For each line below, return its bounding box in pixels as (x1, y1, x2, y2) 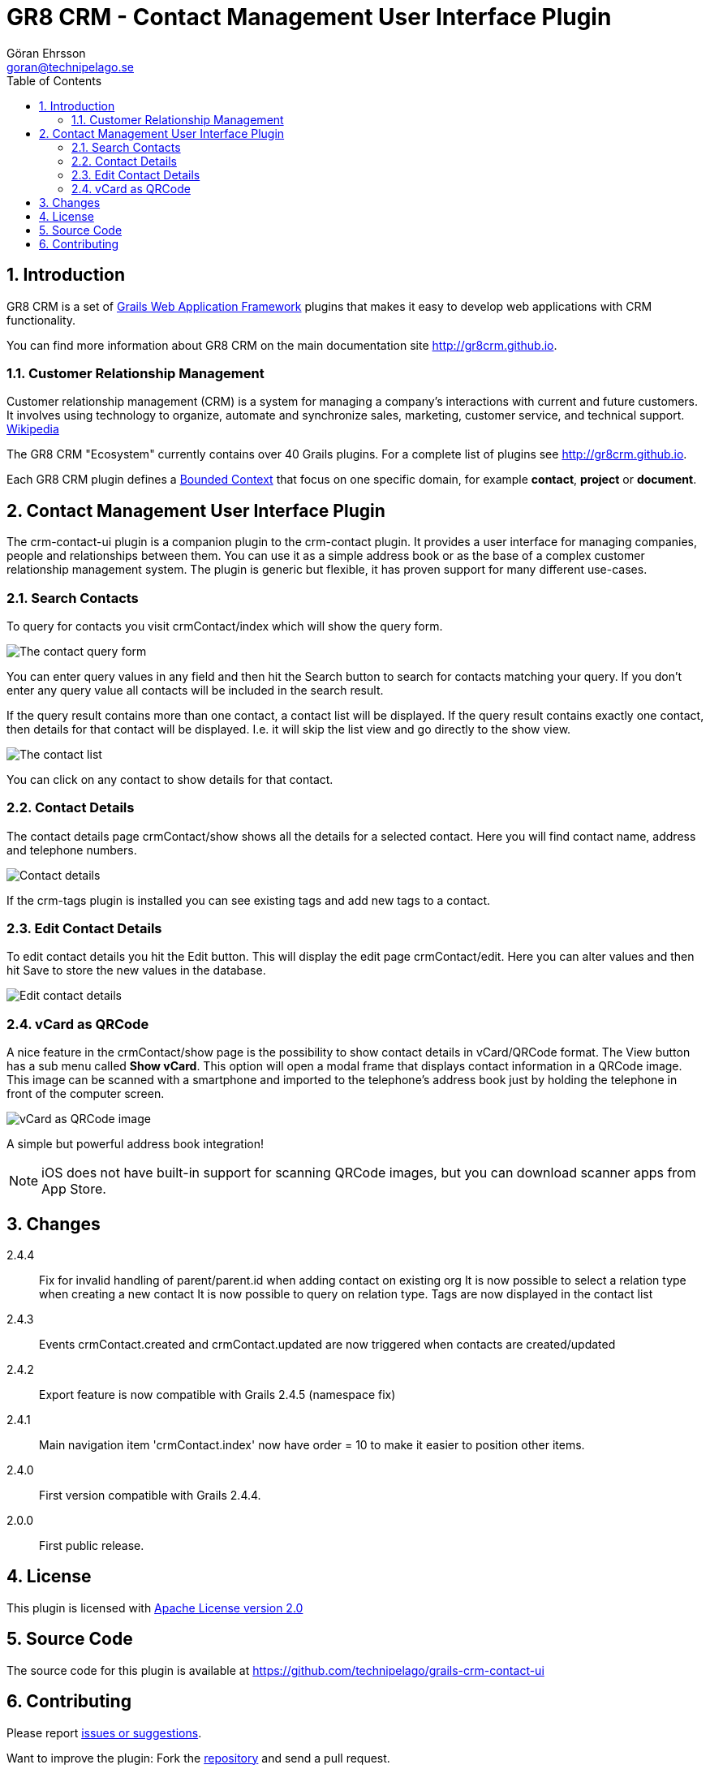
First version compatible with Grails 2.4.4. (39, 1488, 261, 1503)
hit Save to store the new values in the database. (6, 963, 266, 978)
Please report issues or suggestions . (6, 1725, 202, 1740)
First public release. (39, 1539, 144, 1553)
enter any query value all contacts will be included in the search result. (6, 682, 384, 697)
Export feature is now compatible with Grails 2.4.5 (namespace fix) (39, 1388, 396, 1402)
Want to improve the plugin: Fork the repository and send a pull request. (6, 1750, 390, 1765)
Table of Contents (6, 73, 102, 88)
